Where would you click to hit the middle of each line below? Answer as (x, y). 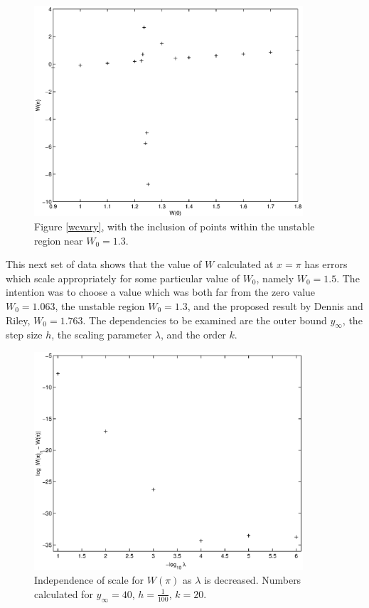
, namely (275, 278)
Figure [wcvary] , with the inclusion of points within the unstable (175, 226)
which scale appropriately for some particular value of (123, 278)
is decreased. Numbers (253, 580)
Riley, (18, 320)
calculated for (64, 593)
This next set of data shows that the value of (104, 264)
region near (59, 240)
